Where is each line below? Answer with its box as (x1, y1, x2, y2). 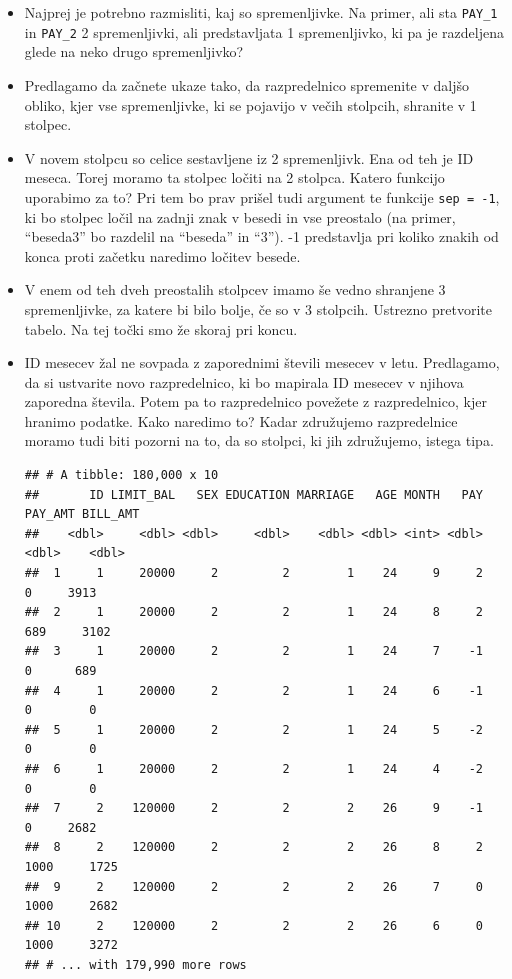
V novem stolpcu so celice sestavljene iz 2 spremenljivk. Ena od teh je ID (24, 147, 474, 168)
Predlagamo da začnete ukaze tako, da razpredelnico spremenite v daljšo (24, 74, 470, 95)
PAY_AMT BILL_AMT (24, 507, 140, 522)
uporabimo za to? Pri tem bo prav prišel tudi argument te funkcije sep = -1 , (24, 186, 500, 207)
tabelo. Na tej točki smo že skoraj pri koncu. (24, 318, 298, 339)
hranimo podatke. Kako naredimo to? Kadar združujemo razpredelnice (24, 410, 458, 431)
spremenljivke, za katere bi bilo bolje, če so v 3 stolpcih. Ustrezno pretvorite (24, 298, 492, 319)
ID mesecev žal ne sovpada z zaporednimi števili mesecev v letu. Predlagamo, (24, 352, 500, 373)
